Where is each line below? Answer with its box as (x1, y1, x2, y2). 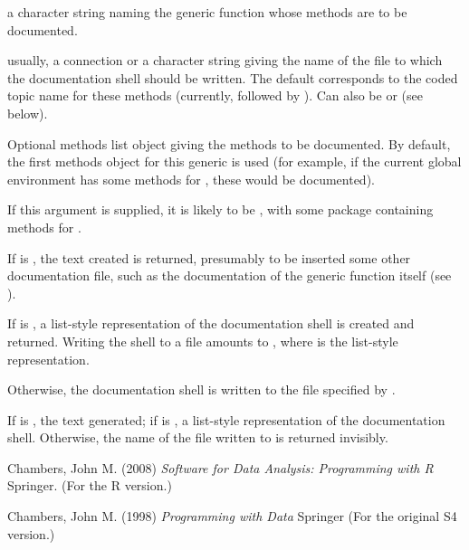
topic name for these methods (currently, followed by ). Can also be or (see (7, 86, 423, 105)
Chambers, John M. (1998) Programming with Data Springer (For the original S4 (7, 507, 457, 526)
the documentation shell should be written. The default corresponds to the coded (7, 68, 458, 87)
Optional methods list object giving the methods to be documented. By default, (7, 134, 451, 153)
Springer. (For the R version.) (7, 476, 172, 495)
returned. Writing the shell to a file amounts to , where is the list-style (7, 331, 398, 350)
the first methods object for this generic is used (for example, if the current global (7, 152, 462, 171)
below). (7, 103, 48, 122)
